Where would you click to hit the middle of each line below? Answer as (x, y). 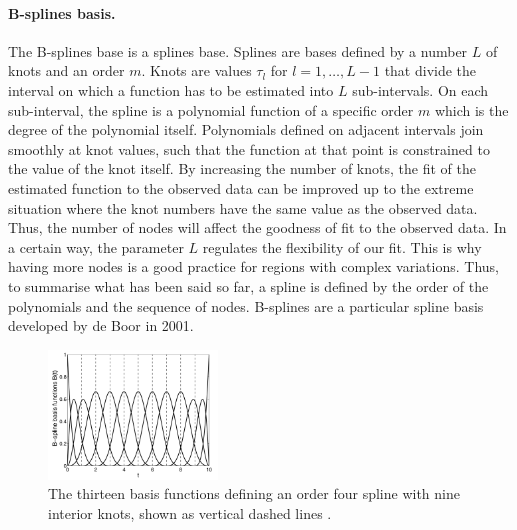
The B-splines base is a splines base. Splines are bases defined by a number (238, 50)
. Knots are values (196, 70)
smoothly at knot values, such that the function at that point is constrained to (249, 148)
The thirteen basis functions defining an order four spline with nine (254, 493)
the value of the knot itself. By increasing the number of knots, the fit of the (242, 168)
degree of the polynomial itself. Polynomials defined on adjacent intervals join (246, 129)
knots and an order (66, 70)
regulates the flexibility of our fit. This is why (342, 246)
